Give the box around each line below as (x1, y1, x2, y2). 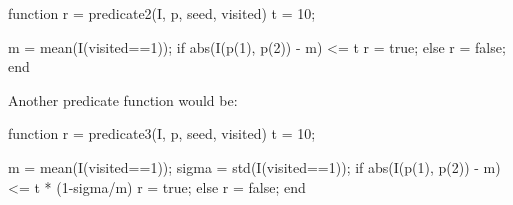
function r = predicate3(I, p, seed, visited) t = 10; (8, 123, 316, 144)
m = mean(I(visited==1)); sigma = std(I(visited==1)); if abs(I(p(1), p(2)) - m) (8, 156, 501, 177)
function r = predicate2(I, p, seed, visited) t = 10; (8, 3, 316, 23)
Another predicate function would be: (8, 89, 238, 110)
